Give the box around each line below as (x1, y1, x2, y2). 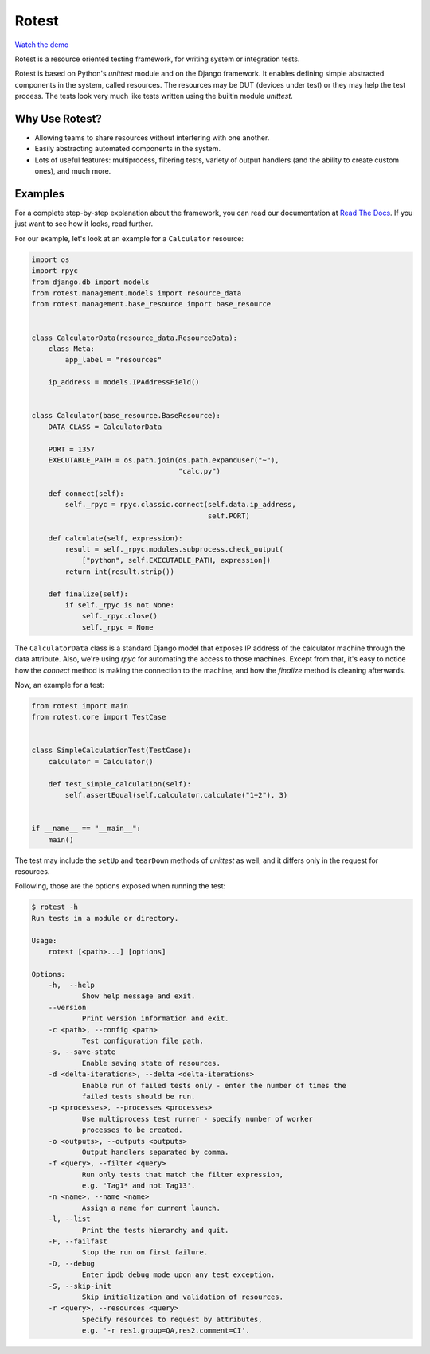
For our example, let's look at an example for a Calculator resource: (14, 233, 244, 243)
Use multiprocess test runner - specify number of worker (81, 1114, 314, 1123)
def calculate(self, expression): (48, 533, 183, 543)
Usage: (31, 936, 57, 945)
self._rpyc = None (81, 622, 154, 632)
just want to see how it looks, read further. (14, 219, 154, 228)
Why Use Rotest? (14, 111, 103, 125)
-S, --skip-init (48, 1282, 111, 1290)
